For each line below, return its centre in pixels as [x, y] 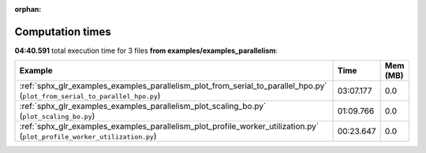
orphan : [28, 9]
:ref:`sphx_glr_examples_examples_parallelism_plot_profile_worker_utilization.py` [169, 126]
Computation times [63, 32]
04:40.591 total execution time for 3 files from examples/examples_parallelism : [146, 50]
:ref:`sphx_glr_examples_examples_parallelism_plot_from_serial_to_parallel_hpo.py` [173, 86]
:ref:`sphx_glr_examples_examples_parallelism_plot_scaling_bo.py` [143, 106]
